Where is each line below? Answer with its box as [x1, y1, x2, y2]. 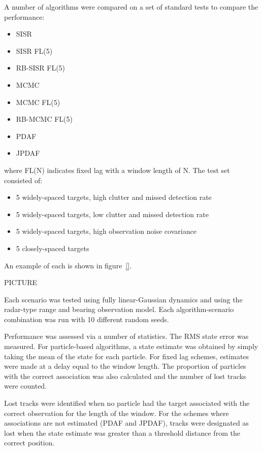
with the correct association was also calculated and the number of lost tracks [4, 370, 246, 381]
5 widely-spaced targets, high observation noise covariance [16, 226, 196, 236]
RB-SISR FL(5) [16, 62, 65, 73]
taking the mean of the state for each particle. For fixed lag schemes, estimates [4, 351, 249, 361]
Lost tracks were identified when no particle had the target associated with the [4, 398, 250, 408]
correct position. [4, 437, 55, 448]
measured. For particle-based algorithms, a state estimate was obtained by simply [4, 341, 258, 352]
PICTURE [4, 277, 38, 288]
